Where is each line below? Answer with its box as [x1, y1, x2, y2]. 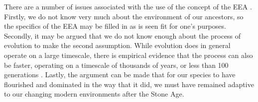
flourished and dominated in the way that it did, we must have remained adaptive [4, 79, 254, 89]
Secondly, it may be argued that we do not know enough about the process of [4, 30, 241, 41]
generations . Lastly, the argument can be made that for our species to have [4, 69, 236, 80]
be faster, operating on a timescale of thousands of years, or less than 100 [4, 59, 229, 70]
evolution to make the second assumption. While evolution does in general [4, 40, 231, 51]
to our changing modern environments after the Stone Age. [4, 89, 184, 99]
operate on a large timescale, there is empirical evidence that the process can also [4, 50, 253, 60]
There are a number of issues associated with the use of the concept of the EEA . [4, 1, 252, 11]
